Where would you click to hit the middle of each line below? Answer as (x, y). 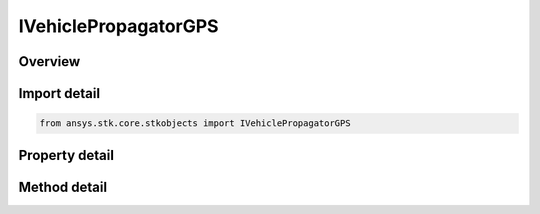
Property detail (66, 155)
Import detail (59, 93)
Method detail (63, 186)
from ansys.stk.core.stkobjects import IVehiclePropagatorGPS (195, 123)
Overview (49, 61)
